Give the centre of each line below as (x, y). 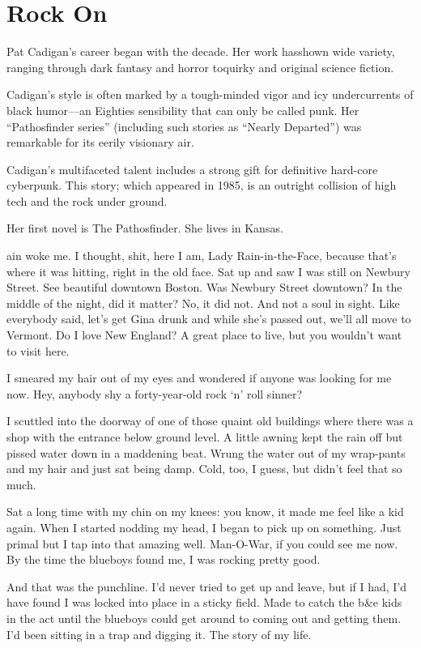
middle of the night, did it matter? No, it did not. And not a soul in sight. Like (203, 303)
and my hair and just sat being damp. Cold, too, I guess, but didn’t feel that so (204, 469)
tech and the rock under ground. (87, 200)
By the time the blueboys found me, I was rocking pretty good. (164, 559)
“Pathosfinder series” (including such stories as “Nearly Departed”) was (184, 126)
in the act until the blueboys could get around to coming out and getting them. (204, 618)
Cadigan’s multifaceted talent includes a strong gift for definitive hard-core (192, 169)
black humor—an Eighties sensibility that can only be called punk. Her (183, 110)
